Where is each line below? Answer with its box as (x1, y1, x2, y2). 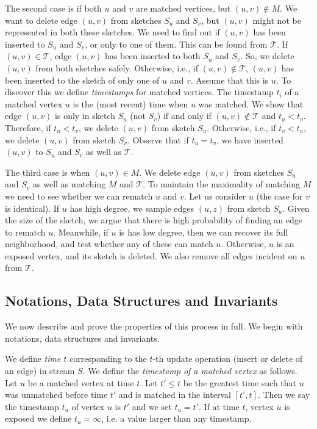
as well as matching (33, 178, 106, 190)
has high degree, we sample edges (69, 201, 194, 214)
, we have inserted (216, 133, 283, 146)
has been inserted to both (105, 49, 201, 62)
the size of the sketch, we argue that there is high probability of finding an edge (5, 214, 303, 226)
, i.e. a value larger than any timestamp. (101, 412, 252, 425)
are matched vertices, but (135, 2, 231, 14)
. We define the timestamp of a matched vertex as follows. (82, 364, 297, 377)
